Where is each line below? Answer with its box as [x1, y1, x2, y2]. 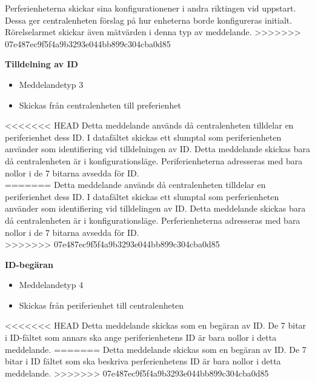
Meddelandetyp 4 [19, 278, 84, 291]
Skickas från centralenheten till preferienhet [19, 98, 181, 111]
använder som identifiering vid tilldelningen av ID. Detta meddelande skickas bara [5, 142, 310, 155]
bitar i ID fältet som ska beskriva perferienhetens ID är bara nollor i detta [5, 355, 281, 367]
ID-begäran [5, 258, 53, 270]
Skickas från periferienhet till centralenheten [19, 298, 184, 311]
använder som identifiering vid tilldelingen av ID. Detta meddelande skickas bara [5, 202, 306, 215]
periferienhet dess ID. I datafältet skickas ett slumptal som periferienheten [5, 130, 282, 143]
